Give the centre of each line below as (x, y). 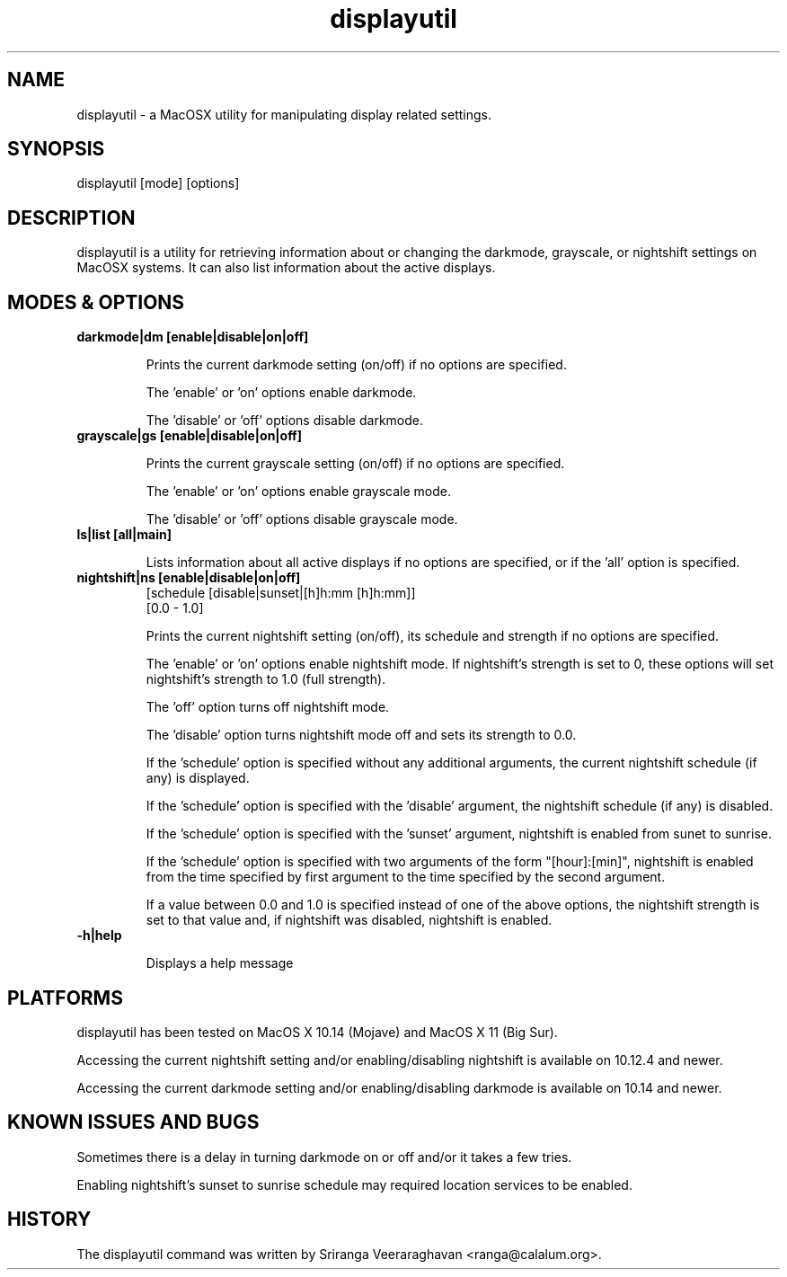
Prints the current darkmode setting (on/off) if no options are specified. (356, 365)
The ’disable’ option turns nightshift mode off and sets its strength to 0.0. (361, 735)
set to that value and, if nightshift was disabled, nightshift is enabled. (349, 920)
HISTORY (49, 1219)
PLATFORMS (65, 998)
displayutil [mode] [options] (158, 183)
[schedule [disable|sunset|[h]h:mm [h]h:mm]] (281, 593)
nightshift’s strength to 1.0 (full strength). (266, 679)
